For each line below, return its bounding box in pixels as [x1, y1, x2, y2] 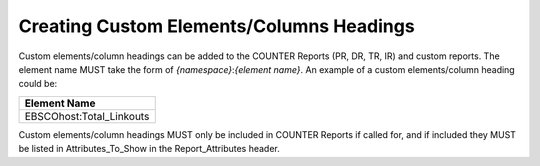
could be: [18, 78, 58, 90]
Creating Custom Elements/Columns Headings [18, 15, 415, 37]
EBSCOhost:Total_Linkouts [24, 109, 150, 123]
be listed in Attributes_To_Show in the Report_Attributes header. [18, 143, 280, 155]
